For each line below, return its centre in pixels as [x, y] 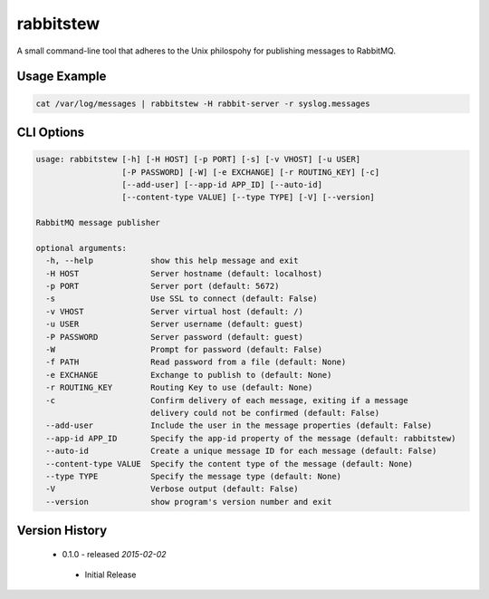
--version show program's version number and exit [189, 502]
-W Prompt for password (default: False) [184, 349]
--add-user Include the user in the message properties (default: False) [239, 425]
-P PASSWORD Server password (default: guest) [174, 337]
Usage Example [62, 77]
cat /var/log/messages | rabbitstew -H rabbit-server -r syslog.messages [203, 103]
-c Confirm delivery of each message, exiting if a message [227, 400]
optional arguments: [81, 248]
